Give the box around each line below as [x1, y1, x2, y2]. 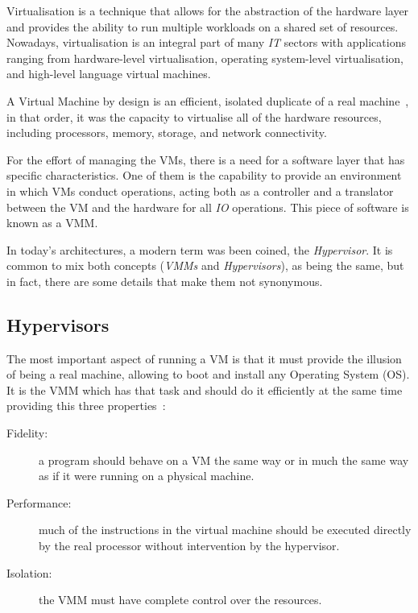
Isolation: [6, 564, 52, 581]
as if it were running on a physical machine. [39, 467, 255, 484]
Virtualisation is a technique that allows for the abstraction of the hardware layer [6, 2, 409, 19]
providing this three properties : [6, 397, 166, 414]
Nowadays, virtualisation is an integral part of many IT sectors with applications [6, 34, 406, 51]
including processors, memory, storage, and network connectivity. [6, 124, 327, 141]
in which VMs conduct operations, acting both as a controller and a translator [6, 182, 394, 199]
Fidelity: [6, 425, 48, 441]
